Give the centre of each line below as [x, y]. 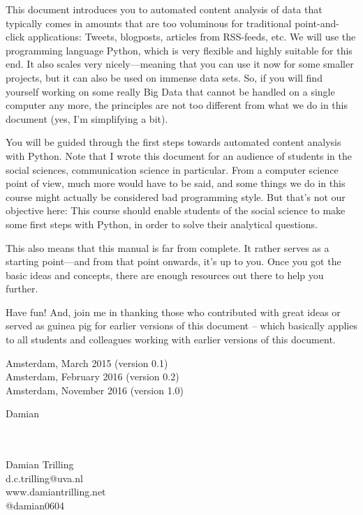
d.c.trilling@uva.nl [44, 478]
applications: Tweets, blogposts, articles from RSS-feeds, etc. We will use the [192, 37]
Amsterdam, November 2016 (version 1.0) [95, 390]
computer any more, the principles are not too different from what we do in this [177, 105]
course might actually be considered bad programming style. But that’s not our [176, 196]
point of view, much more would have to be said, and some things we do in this [176, 183]
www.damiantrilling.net [56, 492]
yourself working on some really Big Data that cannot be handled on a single [170, 91]
